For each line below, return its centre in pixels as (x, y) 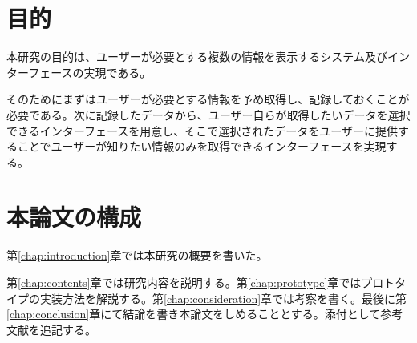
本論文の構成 (74, 217)
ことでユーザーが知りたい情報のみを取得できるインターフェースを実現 (202, 146)
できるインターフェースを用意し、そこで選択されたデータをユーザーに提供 (202, 130)
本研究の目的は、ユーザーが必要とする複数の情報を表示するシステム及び (197, 56)
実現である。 (117, 72)
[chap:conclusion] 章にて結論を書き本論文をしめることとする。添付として (194, 314)
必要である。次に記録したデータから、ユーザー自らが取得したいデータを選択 (208, 114)
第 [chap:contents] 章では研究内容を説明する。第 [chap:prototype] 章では (184, 282)
